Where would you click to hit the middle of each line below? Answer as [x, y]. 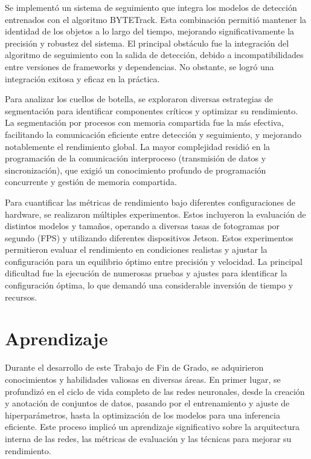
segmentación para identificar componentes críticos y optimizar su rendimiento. [152, 110]
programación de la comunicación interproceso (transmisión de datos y [136, 158]
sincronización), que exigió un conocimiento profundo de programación [136, 170]
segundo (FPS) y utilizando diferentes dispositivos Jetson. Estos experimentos [149, 237]
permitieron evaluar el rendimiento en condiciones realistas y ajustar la [136, 249]
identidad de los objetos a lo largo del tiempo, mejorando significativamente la [150, 31]
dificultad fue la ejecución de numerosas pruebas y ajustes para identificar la [146, 273]
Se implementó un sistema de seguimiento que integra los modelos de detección [151, 7]
